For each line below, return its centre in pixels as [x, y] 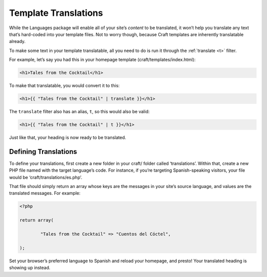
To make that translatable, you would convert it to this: [64, 86]
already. [17, 42]
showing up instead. [30, 268]
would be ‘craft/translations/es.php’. [46, 177]
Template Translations [56, 13]
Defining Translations [43, 152]
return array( [37, 220]
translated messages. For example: [45, 193]
